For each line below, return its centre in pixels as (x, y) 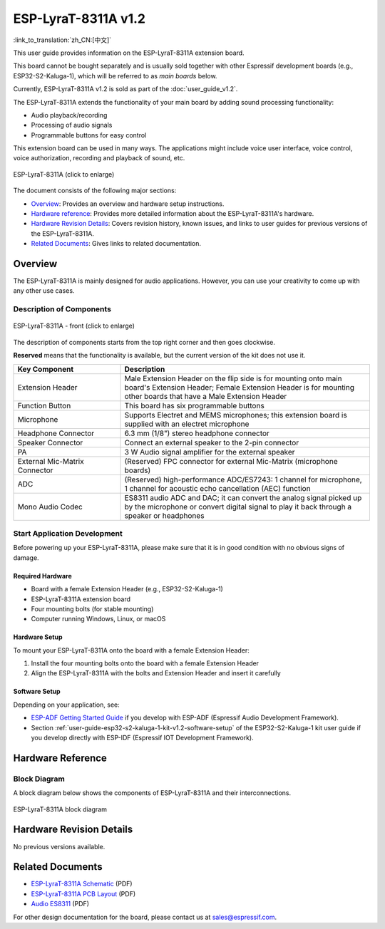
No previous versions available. (59, 846)
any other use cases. (44, 291)
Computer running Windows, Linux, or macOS (98, 619)
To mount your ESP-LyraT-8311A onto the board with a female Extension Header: (131, 650)
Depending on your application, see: (67, 705)
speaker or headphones (164, 515)
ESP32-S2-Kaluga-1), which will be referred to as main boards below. (115, 76)
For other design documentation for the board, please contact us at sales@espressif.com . (145, 917)
